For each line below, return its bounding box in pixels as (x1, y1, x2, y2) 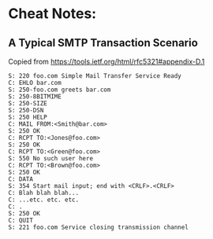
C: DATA (8, 175, 34, 183)
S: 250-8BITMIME (8, 93, 62, 101)
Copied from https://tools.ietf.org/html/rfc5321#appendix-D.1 (8, 57, 205, 66)
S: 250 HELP (8, 113, 47, 121)
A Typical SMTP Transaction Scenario (8, 36, 199, 50)
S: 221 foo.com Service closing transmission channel (8, 223, 189, 231)
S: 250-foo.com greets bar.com (8, 86, 111, 94)
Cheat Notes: (8, 5, 97, 23)
